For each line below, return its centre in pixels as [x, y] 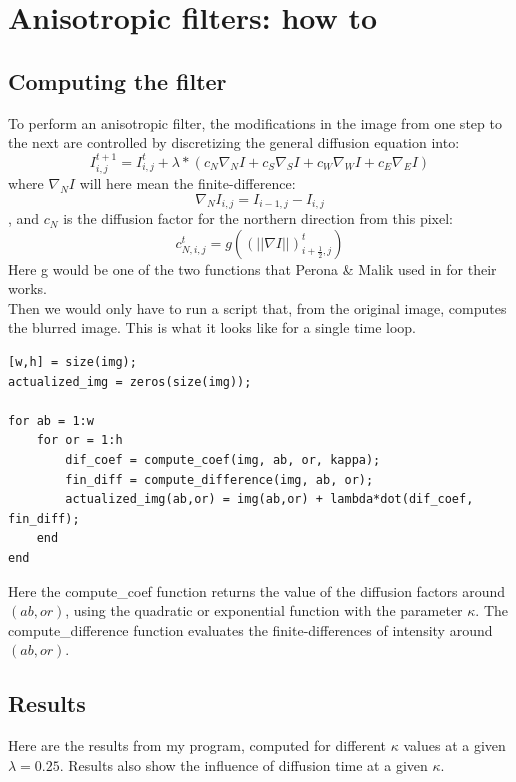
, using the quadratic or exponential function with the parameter [264, 610]
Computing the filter [117, 80]
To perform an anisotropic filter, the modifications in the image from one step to [255, 122]
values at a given [454, 745]
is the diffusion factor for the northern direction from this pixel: [258, 218]
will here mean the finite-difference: [187, 183]
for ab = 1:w [51, 420]
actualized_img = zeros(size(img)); [130, 381]
